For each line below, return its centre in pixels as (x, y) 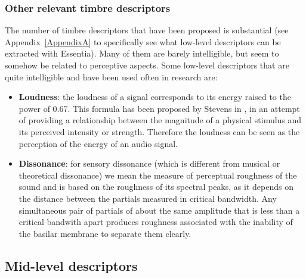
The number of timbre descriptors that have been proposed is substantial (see (147, 30)
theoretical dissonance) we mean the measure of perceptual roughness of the (158, 175)
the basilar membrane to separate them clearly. (105, 233)
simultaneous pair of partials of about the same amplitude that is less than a (159, 210)
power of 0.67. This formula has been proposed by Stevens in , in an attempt (159, 108)
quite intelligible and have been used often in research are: (111, 76)
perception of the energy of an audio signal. (98, 143)
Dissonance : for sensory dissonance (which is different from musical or (149, 163)
